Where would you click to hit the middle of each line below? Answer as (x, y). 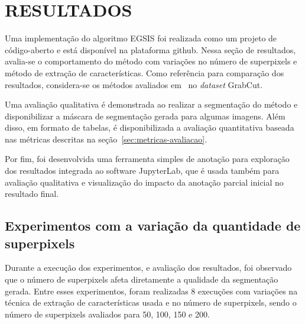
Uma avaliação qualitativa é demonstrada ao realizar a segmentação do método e (151, 104)
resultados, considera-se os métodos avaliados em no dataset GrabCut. (134, 84)
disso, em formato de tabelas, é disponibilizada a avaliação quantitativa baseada (150, 127)
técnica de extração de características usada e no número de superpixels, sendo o (151, 302)
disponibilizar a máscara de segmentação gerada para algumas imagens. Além (145, 116)
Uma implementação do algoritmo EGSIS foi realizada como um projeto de (141, 38)
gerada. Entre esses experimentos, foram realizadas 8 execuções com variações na (151, 291)
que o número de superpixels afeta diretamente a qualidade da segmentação (142, 279)
